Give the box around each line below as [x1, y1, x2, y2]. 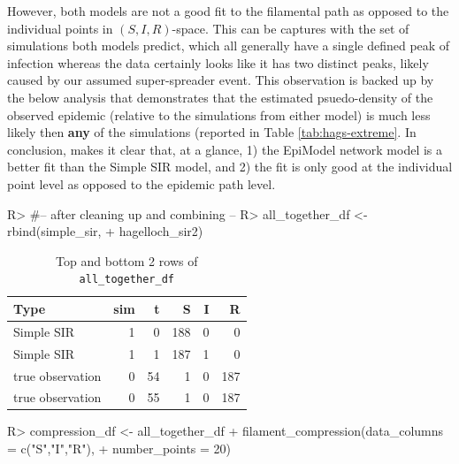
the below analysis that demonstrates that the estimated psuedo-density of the [7, 87, 433, 106]
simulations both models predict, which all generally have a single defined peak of [7, 36, 450, 55]
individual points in [7, 19, 113, 37]
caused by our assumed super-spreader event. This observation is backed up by [7, 71, 434, 89]
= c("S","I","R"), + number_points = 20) [7, 439, 232, 458]
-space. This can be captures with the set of [172, 19, 409, 37]
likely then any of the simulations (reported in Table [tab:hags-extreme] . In [7, 123, 417, 141]
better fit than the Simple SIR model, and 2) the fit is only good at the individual [7, 157, 453, 176]
